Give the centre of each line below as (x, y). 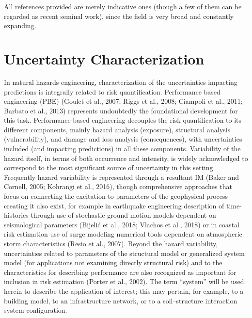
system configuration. (36, 310)
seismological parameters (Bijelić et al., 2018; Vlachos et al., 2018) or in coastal (122, 224)
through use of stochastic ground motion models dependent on (123, 215)
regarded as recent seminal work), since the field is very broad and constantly (119, 16)
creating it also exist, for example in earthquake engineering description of (114, 205)
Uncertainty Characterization (104, 58)
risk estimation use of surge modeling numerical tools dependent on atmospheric (123, 234)
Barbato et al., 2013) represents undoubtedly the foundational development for (121, 110)
